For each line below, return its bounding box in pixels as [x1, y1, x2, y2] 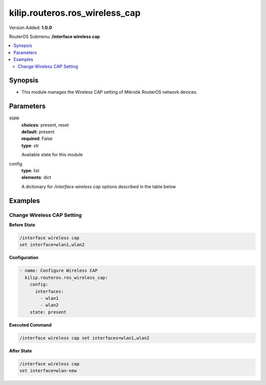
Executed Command [9, 322, 52, 328]
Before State [9, 222, 35, 228]
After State [9, 348, 32, 353]
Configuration [9, 254, 39, 261]
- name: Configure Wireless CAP [19, 268, 98, 274]
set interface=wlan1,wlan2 [19, 242, 85, 247]
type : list [21, 168, 39, 174]
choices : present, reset [21, 122, 69, 128]
